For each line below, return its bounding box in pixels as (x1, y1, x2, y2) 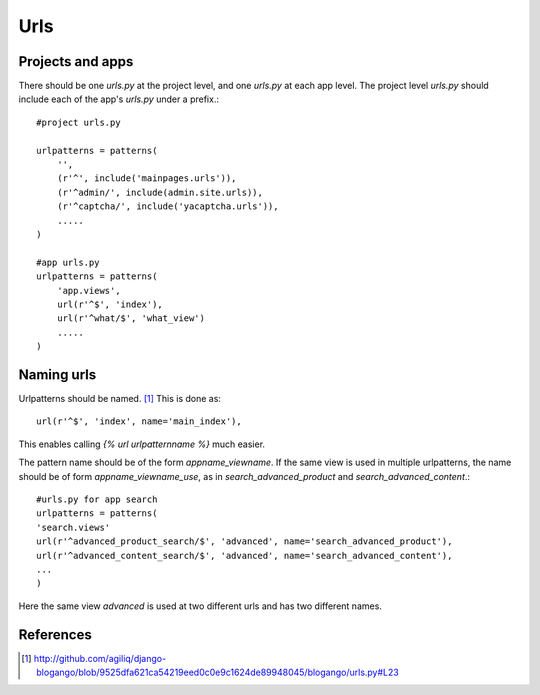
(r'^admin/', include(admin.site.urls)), (56, 186, 264, 198)
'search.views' (36, 521, 111, 533)
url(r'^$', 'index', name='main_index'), (36, 416, 242, 427)
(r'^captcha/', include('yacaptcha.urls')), (56, 201, 279, 212)
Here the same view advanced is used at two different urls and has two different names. (18, 600, 382, 612)
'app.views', (56, 285, 121, 296)
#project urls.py (36, 116, 121, 128)
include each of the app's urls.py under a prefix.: (18, 93, 220, 105)
